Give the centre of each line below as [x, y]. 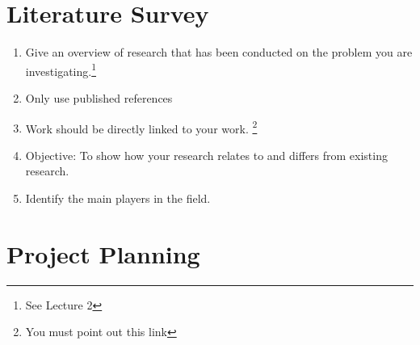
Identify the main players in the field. [118, 198]
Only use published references [99, 97]
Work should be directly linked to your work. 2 [141, 127]
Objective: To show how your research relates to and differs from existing [206, 155]
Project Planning [103, 253]
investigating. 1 [61, 69]
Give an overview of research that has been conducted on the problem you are [219, 52]
